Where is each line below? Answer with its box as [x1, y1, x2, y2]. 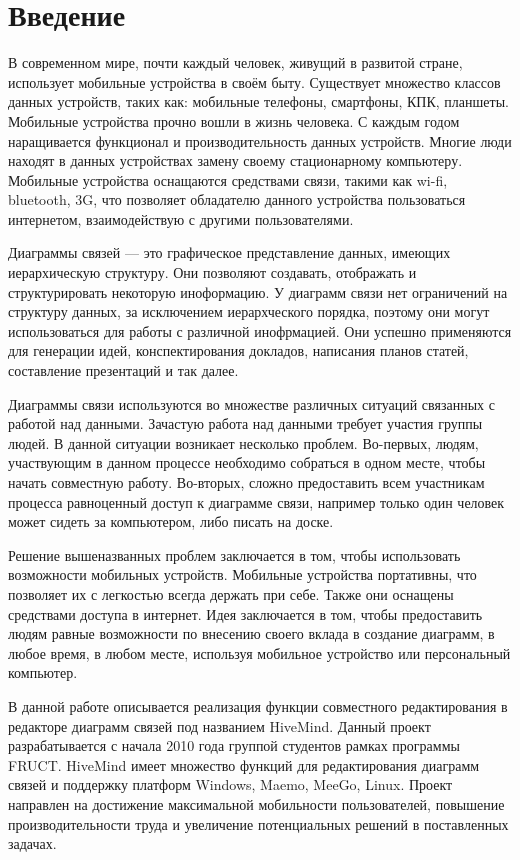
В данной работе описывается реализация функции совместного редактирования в [8, 695, 508, 716]
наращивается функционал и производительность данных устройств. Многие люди [8, 130, 512, 151]
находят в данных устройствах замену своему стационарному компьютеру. [8, 150, 463, 171]
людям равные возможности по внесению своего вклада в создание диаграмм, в [8, 623, 495, 644]
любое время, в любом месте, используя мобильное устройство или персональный [8, 642, 511, 663]
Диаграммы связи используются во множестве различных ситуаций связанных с [8, 393, 495, 414]
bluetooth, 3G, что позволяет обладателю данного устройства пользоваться [8, 189, 466, 210]
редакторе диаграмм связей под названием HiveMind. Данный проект [8, 715, 431, 736]
